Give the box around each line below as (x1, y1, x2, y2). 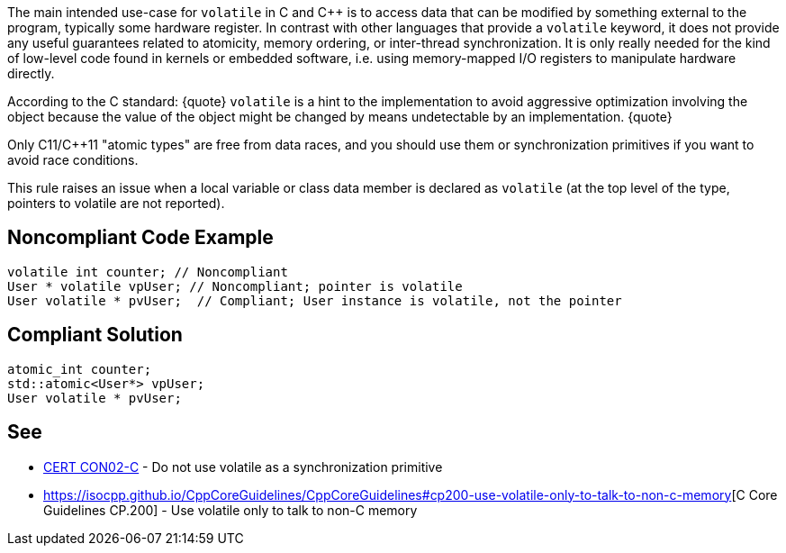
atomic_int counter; (7, 361, 152, 376)
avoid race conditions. (7, 152, 139, 168)
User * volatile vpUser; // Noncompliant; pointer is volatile (7, 278, 463, 294)
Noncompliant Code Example (7, 226, 274, 249)
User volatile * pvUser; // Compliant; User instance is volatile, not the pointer (7, 293, 622, 308)
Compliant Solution (7, 323, 183, 347)
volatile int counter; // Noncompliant (7, 264, 288, 279)
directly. (7, 66, 55, 81)
